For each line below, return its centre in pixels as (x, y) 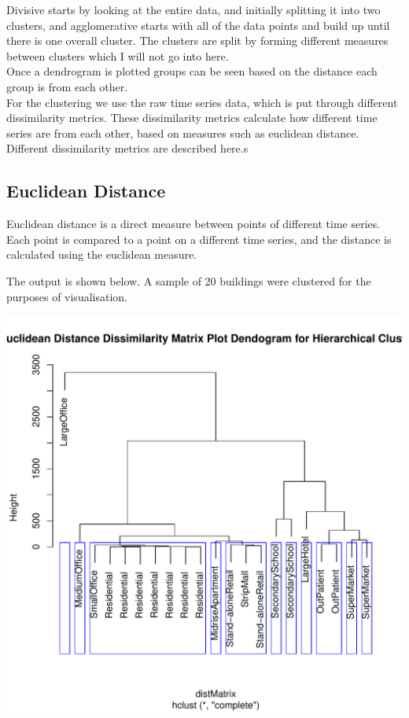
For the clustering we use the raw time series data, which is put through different (202, 102)
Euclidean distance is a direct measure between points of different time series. (193, 224)
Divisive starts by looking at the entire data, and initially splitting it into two (193, 9)
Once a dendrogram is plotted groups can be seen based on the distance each (192, 71)
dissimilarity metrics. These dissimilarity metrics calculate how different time (192, 118)
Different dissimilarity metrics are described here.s (127, 148)
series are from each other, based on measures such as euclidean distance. (183, 133)
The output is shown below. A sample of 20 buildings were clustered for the (189, 280)
